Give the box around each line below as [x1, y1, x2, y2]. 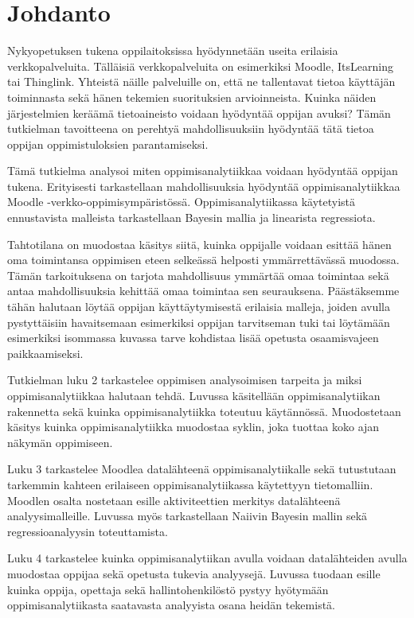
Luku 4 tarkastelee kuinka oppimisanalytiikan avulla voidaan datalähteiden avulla [7, 550, 408, 566]
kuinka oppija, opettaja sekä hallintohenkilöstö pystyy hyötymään [7, 581, 329, 597]
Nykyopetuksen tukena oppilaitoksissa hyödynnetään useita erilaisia [7, 42, 338, 59]
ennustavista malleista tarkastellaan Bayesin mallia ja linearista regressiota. [7, 209, 376, 226]
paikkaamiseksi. [7, 344, 84, 361]
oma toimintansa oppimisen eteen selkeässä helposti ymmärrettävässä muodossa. [7, 251, 400, 268]
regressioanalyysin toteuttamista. [7, 523, 168, 539]
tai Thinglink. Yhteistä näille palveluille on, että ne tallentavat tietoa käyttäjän [7, 73, 396, 90]
